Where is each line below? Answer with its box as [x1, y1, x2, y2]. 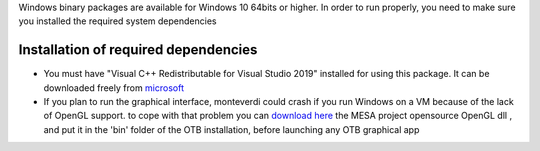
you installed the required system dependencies [18, 15, 217, 27]
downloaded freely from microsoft [43, 81, 185, 94]
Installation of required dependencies [18, 41, 258, 59]
